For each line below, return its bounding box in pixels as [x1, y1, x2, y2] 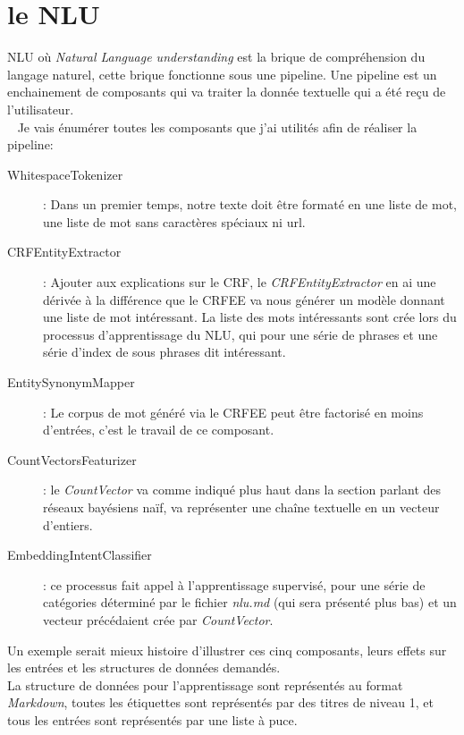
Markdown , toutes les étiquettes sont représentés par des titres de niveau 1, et [7, 693, 434, 712]
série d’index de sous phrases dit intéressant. [43, 342, 286, 361]
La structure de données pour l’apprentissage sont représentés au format [7, 675, 403, 694]
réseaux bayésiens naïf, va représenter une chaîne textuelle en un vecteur [43, 498, 440, 516]
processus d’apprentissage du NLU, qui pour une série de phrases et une [43, 325, 438, 343]
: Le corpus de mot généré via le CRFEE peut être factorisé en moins [43, 402, 424, 421]
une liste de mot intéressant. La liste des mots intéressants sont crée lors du [43, 308, 457, 326]
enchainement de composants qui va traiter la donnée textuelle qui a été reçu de [7, 82, 446, 101]
